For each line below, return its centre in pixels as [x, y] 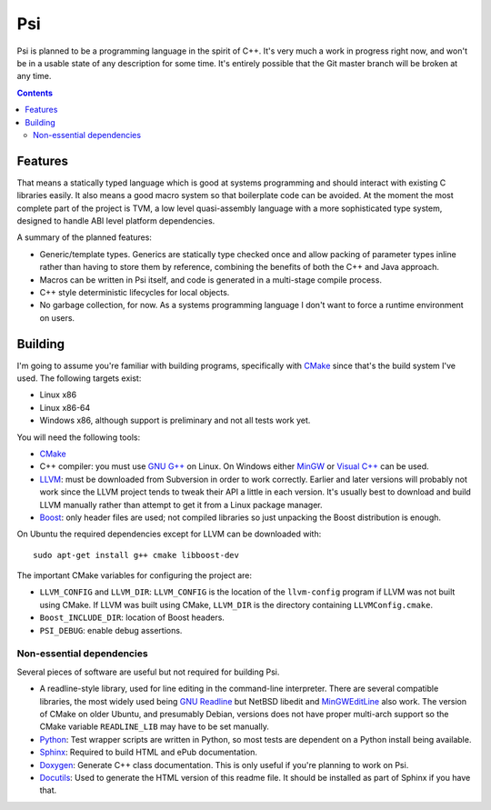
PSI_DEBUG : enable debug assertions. [111, 630]
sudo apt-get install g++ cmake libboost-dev [136, 555]
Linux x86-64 [65, 407]
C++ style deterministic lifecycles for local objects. [135, 292]
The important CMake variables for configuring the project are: [134, 575]
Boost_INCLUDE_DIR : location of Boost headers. [132, 617]
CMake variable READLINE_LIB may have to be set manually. [155, 726]
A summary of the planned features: [84, 237]
